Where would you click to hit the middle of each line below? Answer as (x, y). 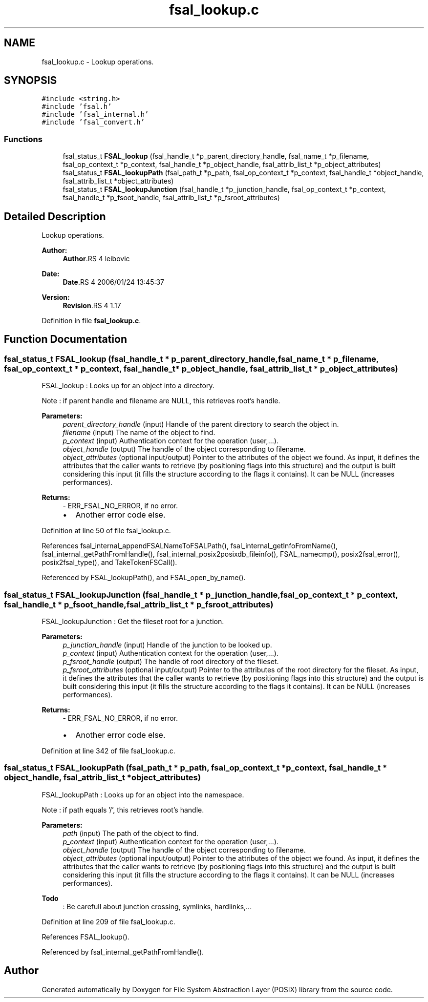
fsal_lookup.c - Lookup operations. (98, 62)
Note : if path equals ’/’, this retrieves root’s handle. (123, 810)
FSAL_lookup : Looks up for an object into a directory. (128, 386)
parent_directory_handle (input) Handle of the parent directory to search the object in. (201, 424)
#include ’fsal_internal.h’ (95, 115)
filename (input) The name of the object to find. (139, 433)
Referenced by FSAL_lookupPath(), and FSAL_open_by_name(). (144, 578)
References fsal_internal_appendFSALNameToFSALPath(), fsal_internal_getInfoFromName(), (190, 546)
